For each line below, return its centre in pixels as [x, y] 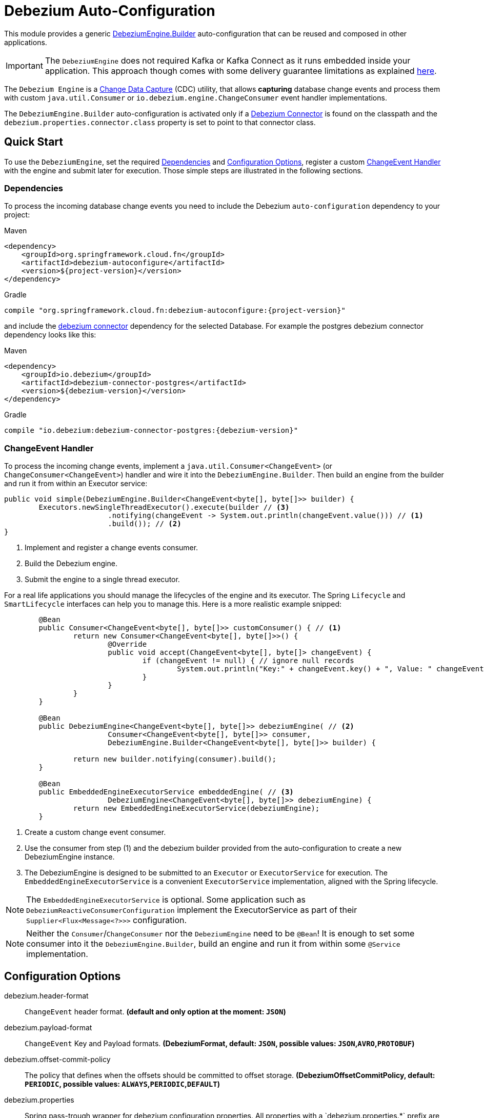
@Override [127, 644]
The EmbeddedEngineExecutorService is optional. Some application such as [166, 900]
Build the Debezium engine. [71, 564]
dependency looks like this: [50, 335]
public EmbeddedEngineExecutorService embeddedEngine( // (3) [166, 792]
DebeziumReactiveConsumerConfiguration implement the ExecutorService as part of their [192, 910]
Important [24, 65]
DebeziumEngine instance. [70, 857]
